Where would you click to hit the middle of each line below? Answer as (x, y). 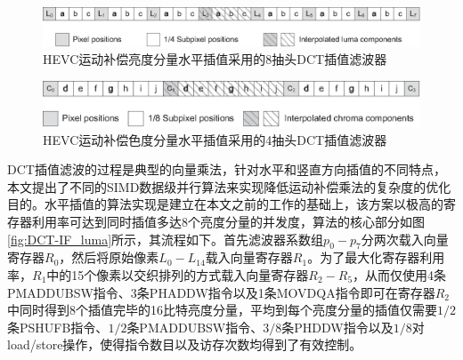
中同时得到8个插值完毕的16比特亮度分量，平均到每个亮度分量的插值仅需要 (222, 310)
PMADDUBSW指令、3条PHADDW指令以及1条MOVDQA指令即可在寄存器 (221, 292)
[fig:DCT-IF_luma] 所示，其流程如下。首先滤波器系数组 (166, 239)
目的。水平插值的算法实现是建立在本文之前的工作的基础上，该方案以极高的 (225, 204)
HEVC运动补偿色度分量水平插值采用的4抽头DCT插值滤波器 (215, 139)
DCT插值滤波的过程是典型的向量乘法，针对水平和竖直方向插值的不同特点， (227, 169)
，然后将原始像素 (109, 257)
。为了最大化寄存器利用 (376, 257)
